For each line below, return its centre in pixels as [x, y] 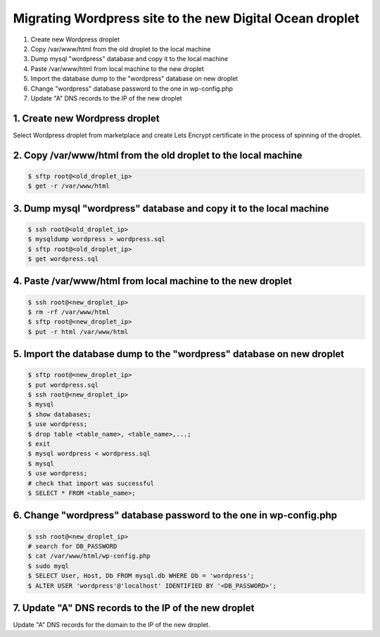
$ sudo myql [49, 566]
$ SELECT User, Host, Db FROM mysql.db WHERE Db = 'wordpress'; [141, 576]
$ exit [39, 444]
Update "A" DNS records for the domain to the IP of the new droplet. [112, 625]
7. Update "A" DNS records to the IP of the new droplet [134, 608]
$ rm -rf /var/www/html [69, 312]
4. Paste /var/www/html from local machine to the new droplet [152, 281]
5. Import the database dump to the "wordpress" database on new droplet [179, 354]
